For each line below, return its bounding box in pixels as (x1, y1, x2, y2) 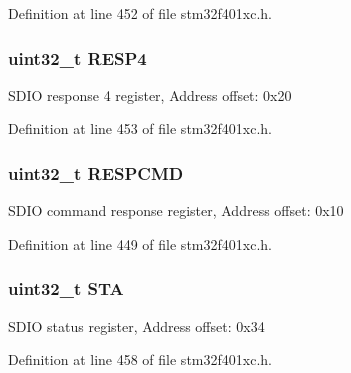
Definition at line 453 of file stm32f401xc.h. (8, 118, 272, 139)
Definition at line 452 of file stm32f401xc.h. (8, 3, 272, 23)
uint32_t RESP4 (8, 45, 147, 70)
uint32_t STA (8, 276, 124, 301)
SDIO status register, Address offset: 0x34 (8, 315, 265, 336)
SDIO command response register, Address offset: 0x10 (8, 200, 344, 221)
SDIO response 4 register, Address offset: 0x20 (8, 84, 292, 105)
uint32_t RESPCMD (8, 160, 184, 185)
